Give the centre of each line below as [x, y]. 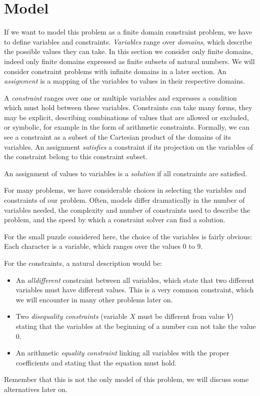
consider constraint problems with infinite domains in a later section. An [115, 71]
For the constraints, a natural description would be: [83, 263]
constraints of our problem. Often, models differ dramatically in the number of [124, 200]
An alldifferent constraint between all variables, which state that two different [135, 280]
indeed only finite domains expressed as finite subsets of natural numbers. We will [129, 61]
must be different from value [181, 316]
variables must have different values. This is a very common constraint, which [135, 290]
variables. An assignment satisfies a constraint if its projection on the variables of [129, 146]
